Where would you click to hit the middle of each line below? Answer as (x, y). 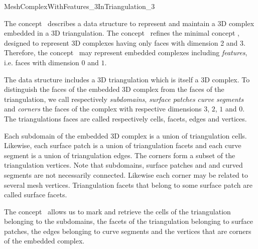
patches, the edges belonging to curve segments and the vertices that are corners (128, 231)
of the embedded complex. (44, 241)
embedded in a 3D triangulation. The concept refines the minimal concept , (122, 33)
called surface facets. (36, 195)
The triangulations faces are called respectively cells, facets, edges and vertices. (125, 118)
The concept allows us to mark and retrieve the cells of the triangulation (117, 211)
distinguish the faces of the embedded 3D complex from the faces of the (114, 89)
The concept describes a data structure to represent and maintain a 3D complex (129, 23)
